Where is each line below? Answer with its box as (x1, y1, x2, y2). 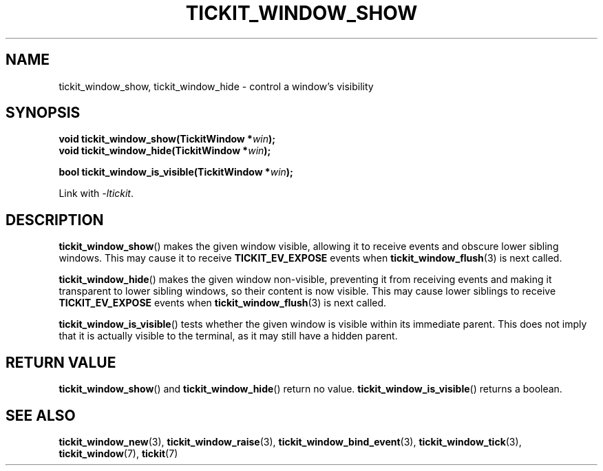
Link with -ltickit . (59, 187, 134, 200)
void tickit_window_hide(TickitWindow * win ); (59, 145, 271, 157)
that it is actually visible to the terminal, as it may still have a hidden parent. (59, 330, 398, 342)
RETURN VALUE (6, 353, 116, 371)
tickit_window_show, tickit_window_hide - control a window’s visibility (59, 80, 374, 92)
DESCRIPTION (6, 211, 104, 229)
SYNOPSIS (6, 104, 81, 122)
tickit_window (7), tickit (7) (59, 447, 178, 459)
